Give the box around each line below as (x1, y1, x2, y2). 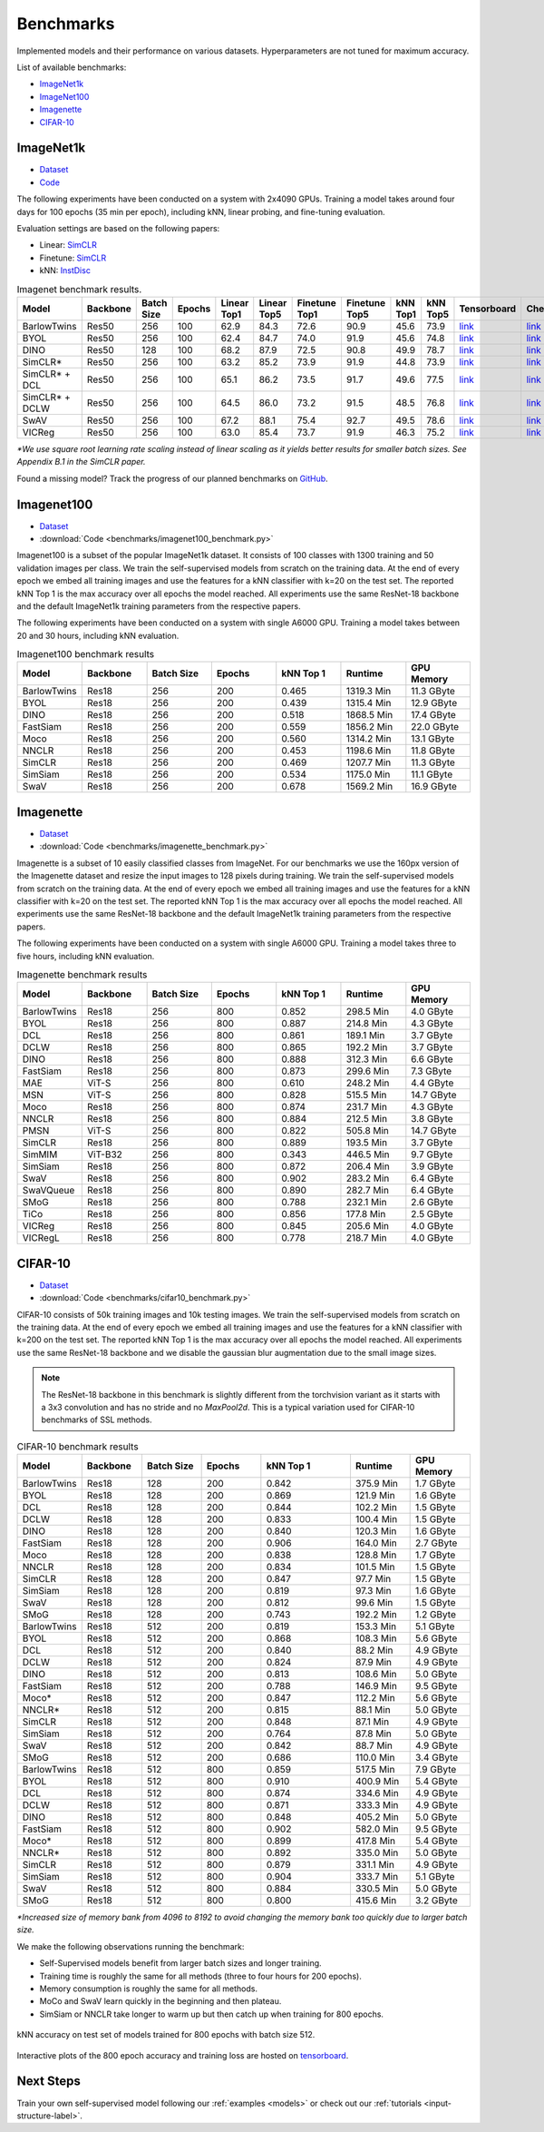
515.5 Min (345, 1089, 387, 1102)
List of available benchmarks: (16, 62, 127, 73)
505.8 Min (345, 1125, 390, 1137)
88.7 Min (355, 1739, 393, 1752)
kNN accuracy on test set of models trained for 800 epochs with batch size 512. (16, 2029, 316, 2040)
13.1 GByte (411, 732, 455, 745)
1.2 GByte (415, 1608, 457, 1621)
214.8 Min (345, 1017, 388, 1030)
